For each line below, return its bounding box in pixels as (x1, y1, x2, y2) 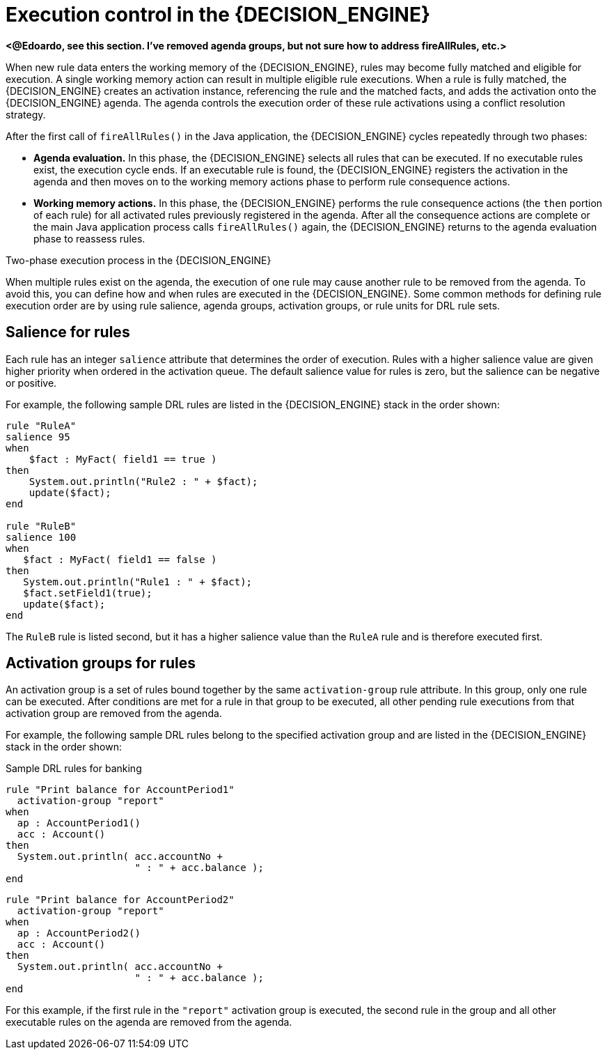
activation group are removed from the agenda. (6, 707, 222, 720)
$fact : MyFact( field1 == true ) (29, 453, 217, 465)
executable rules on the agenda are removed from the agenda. (6, 1016, 292, 1029)
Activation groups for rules (6, 654, 196, 672)
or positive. (6, 376, 57, 389)
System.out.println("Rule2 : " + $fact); (29, 475, 258, 487)
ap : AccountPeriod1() (17, 817, 141, 829)
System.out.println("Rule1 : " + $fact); (23, 576, 253, 587)
